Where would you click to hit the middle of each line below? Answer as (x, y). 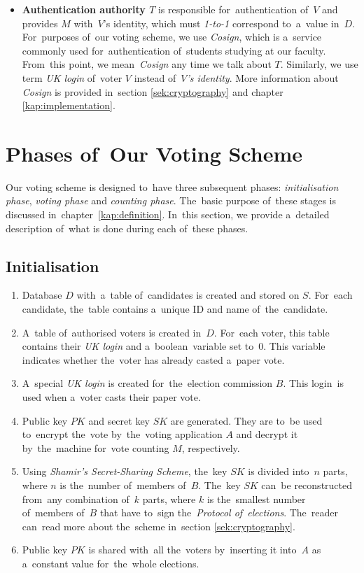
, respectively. (211, 447)
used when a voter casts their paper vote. (111, 397)
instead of (155, 77)
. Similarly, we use (319, 64)
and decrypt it (267, 434)
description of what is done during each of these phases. (127, 228)
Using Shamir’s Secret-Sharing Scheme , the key (125, 471)
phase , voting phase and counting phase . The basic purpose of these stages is (171, 200)
